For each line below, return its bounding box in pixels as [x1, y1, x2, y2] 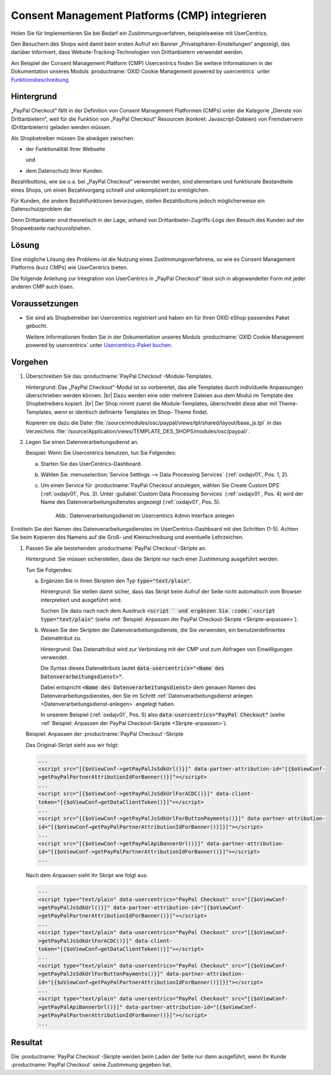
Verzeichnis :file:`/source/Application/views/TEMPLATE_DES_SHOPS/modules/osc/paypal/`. [25, 427, 250, 434]
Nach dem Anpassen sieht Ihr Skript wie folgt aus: [25, 872, 148, 879]
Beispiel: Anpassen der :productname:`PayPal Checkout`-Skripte [25, 730, 184, 738]
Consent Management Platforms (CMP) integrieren [11, 9, 267, 22]
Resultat [11, 1037, 43, 1047]
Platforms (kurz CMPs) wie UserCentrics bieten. [11, 264, 128, 271]
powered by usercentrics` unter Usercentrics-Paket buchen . [25, 342, 173, 349]
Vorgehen [11, 357, 49, 367]
